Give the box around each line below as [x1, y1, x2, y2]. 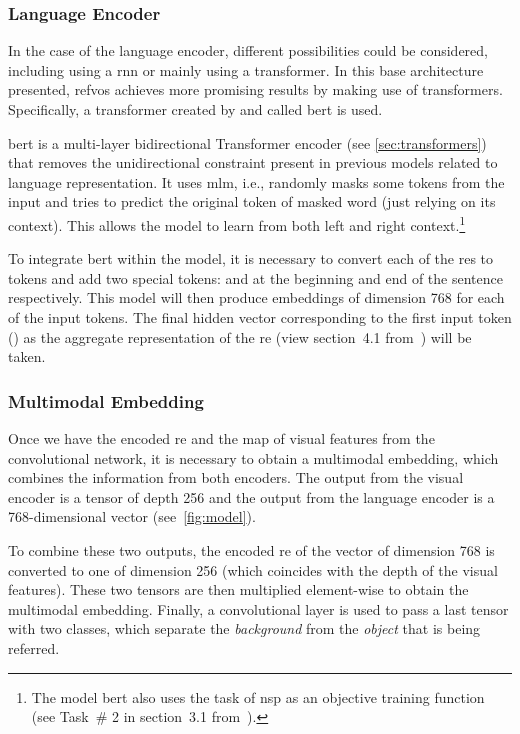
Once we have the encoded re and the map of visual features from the [8, 428, 435, 448]
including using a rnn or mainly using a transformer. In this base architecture [8, 59, 484, 80]
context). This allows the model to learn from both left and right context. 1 [8, 211, 466, 235]
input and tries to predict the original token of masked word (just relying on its [8, 191, 496, 212]
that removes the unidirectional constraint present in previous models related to [8, 152, 498, 173]
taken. [8, 346, 46, 367]
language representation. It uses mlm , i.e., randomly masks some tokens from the [8, 171, 505, 192]
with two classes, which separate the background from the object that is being [8, 618, 481, 639]
